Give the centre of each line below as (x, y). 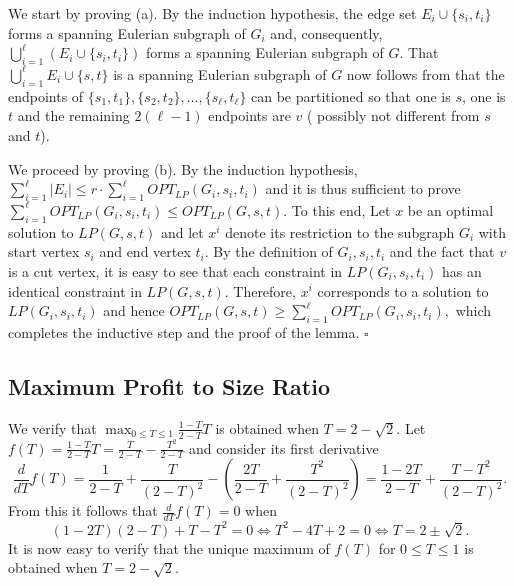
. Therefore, (260, 290)
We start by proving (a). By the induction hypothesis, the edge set (212, 13)
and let (182, 231)
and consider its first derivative (283, 447)
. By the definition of (268, 251)
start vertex (44, 251)
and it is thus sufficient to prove (363, 188)
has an (462, 270)
